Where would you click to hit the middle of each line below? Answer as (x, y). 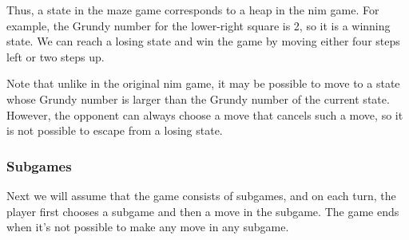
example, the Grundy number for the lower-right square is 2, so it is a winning (199, 25)
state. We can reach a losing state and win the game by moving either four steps (203, 41)
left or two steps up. (56, 56)
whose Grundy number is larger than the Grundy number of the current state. (198, 98)
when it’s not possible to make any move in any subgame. (148, 227)
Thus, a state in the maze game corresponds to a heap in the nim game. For (193, 10)
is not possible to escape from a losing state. (115, 130)
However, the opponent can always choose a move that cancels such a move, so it (205, 114)
